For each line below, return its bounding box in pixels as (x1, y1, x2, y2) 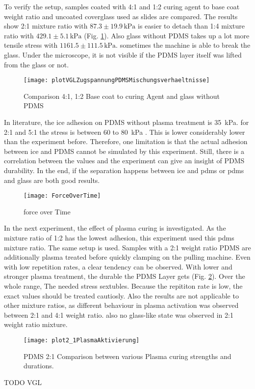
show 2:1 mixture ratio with (4, 21, 88, 31)
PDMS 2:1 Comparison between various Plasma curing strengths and (24, 351, 231, 361)
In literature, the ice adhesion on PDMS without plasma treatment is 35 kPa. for (4, 117, 249, 127)
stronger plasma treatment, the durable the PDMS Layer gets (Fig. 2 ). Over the (4, 271, 245, 281)
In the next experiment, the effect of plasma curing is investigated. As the (4, 223, 226, 233)
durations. (24, 360, 54, 371)
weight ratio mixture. (4, 319, 68, 329)
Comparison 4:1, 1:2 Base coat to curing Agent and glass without (24, 90, 220, 101)
